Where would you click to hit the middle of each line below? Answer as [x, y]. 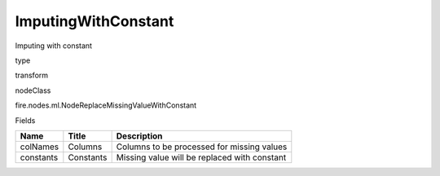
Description [139, 136]
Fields [25, 120]
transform [32, 75]
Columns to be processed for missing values [202, 147]
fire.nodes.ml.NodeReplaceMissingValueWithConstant [106, 105]
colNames [40, 147]
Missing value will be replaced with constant [201, 157]
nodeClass [33, 90]
